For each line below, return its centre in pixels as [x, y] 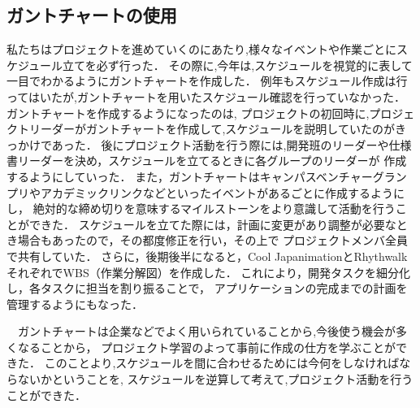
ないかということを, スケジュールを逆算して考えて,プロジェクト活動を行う [215, 379]
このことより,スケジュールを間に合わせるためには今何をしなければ [222, 363]
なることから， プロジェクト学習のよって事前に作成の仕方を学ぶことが [207, 347]
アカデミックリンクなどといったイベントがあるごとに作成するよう [216, 192]
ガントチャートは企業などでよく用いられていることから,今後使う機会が [207, 331]
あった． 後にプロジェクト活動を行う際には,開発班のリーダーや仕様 [232, 144]
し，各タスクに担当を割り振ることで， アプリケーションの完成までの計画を [207, 288]
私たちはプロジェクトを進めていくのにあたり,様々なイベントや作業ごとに [201, 49]
